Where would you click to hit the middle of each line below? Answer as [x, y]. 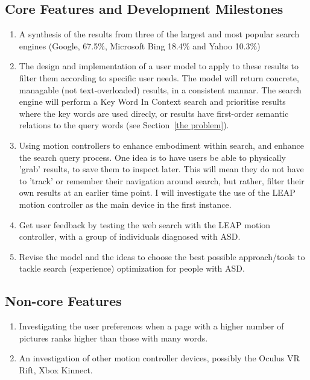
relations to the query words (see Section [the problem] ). [124, 125]
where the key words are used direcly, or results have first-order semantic [154, 113]
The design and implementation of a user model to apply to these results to [159, 66]
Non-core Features [63, 301]
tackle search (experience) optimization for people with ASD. [132, 268]
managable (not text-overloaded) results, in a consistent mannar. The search [160, 89]
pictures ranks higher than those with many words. [113, 338]
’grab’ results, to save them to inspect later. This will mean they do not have [161, 169]
